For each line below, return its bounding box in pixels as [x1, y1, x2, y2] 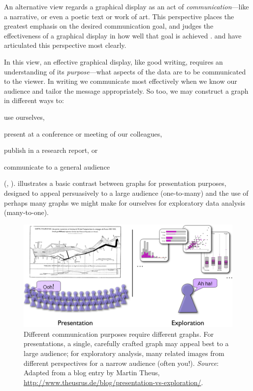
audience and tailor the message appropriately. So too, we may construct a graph [4, 85, 249, 96]
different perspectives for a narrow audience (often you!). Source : [24, 357, 219, 368]
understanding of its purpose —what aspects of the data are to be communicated [4, 66, 246, 76]
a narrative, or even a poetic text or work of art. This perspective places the [4, 11, 234, 21]
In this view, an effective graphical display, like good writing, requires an [4, 56, 223, 67]
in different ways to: [4, 95, 64, 106]
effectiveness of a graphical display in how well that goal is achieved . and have [4, 30, 242, 40]
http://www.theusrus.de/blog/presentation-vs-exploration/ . [24, 377, 203, 387]
